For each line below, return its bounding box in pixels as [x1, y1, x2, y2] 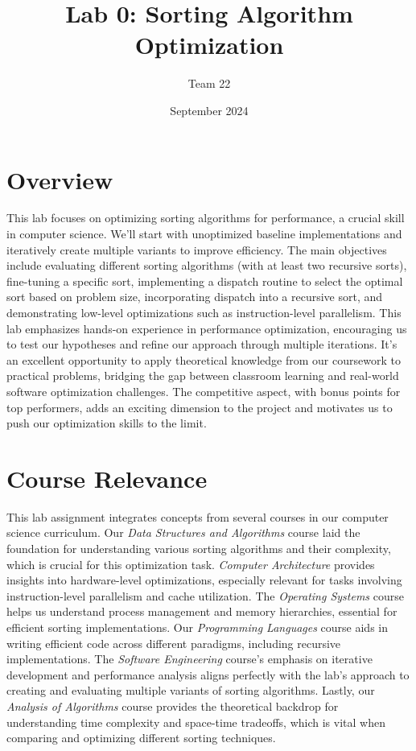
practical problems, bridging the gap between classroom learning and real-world [6, 367, 399, 384]
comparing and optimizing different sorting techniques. [6, 729, 276, 746]
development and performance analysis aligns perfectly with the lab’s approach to [6, 666, 410, 683]
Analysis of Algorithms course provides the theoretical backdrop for [6, 698, 339, 714]
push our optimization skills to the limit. [6, 415, 207, 431]
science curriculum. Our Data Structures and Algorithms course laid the [6, 524, 360, 541]
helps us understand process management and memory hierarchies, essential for [6, 603, 397, 620]
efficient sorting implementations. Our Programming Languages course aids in [6, 619, 388, 636]
